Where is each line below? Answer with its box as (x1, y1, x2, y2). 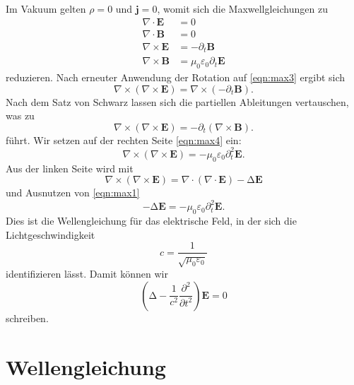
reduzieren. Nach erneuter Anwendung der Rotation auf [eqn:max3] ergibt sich (6, 69, 346, 84)
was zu (6, 108, 35, 123)
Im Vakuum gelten (6, 1, 86, 16)
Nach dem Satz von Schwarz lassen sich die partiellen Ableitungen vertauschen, (6, 94, 349, 109)
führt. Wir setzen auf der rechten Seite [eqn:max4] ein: (6, 132, 242, 147)
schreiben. (6, 310, 49, 325)
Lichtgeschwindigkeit (6, 227, 95, 242)
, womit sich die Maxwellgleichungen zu (157, 1, 328, 16)
